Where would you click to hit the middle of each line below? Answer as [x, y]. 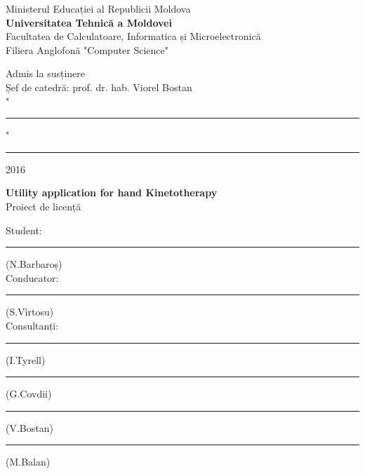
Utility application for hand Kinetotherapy [112, 192]
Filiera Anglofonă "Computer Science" [87, 49]
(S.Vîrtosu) [30, 312]
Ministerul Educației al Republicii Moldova [98, 8]
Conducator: [32, 277]
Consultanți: [32, 325]
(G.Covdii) [29, 394]
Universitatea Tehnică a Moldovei [89, 22]
